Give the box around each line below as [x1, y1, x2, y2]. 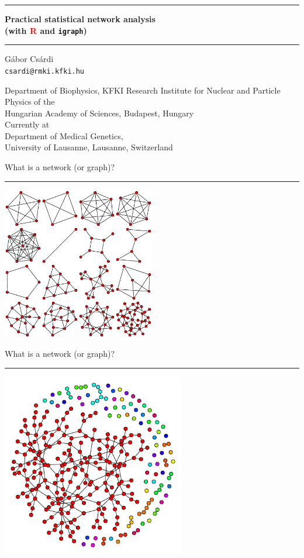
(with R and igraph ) [5, 24, 87, 36]
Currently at [5, 118, 50, 130]
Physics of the [5, 95, 55, 108]
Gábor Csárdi [5, 53, 54, 65]
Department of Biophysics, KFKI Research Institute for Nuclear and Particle [5, 84, 281, 96]
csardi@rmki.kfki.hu [5, 67, 85, 75]
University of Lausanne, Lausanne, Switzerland [5, 141, 173, 153]
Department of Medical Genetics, [5, 129, 123, 142]
